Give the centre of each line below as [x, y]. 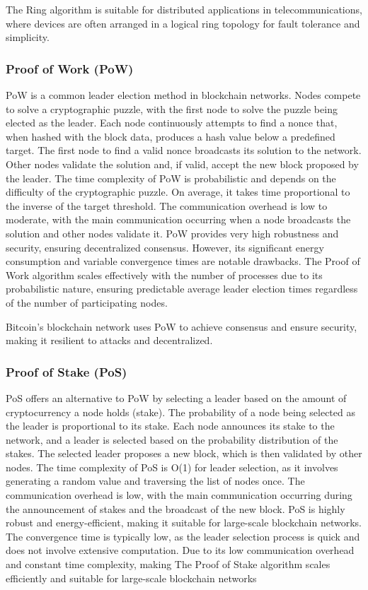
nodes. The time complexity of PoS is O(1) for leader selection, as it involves [172, 467]
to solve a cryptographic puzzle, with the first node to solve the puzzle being [172, 108]
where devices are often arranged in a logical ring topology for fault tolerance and [183, 23]
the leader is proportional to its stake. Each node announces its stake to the [170, 426]
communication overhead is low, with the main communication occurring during [179, 495]
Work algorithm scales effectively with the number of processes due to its [164, 275]
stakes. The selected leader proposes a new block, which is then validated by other [184, 453]
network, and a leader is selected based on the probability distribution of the [172, 439]
